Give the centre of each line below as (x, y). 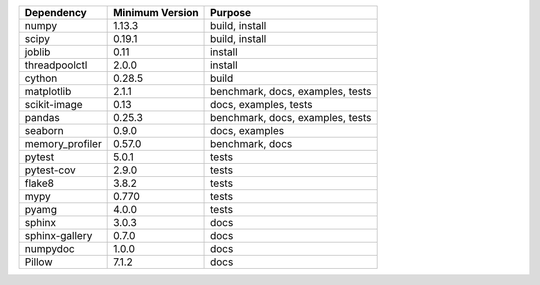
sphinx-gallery (58, 235)
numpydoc (49, 248)
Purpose (231, 12)
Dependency (55, 12)
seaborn (44, 130)
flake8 (39, 183)
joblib (37, 52)
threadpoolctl (56, 65)
